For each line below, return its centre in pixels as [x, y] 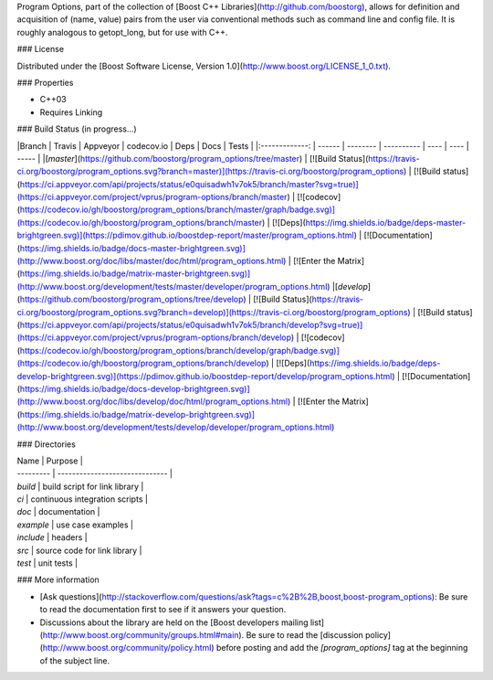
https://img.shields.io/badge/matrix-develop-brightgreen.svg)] [137, 414]
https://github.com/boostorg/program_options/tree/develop [131, 299]
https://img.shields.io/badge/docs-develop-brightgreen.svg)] [135, 388]
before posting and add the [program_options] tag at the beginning [342, 648]
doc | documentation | [58, 512]
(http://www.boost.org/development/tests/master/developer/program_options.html [172, 286]
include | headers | [52, 537]
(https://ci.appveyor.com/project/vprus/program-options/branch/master [152, 197]
